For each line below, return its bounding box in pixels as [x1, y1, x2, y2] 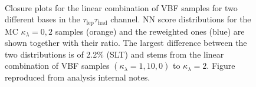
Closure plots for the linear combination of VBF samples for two [5, 1, 238, 14]
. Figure [206, 59, 235, 72]
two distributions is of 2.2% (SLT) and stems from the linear [5, 48, 224, 60]
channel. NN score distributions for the [110, 13, 251, 25]
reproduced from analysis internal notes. [5, 71, 150, 83]
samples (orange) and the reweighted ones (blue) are [55, 25, 245, 37]
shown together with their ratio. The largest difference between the [5, 36, 247, 49]
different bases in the [5, 13, 80, 25]
